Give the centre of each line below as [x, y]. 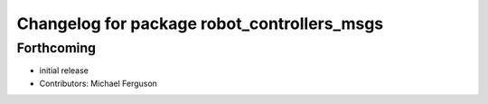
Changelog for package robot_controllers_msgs [200, 24]
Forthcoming [56, 48]
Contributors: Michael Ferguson [99, 83]
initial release [64, 71]
